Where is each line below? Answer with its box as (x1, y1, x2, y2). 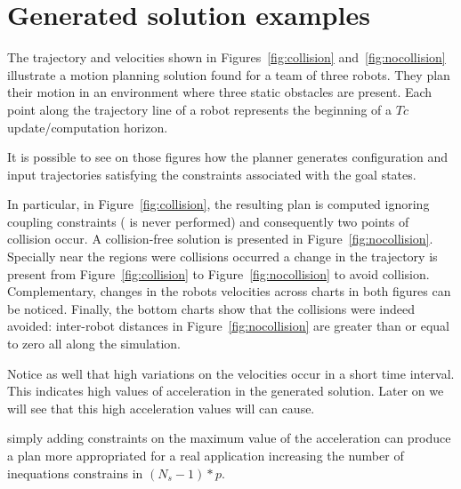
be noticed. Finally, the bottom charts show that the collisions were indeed (7, 299, 415, 317)
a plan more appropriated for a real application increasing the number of (7, 446, 404, 464)
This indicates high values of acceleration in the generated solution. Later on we (7, 381, 444, 400)
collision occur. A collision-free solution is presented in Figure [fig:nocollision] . (7, 229, 433, 248)
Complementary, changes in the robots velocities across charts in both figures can (7, 282, 451, 301)
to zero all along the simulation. (7, 334, 181, 353)
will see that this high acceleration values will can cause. (7, 398, 315, 417)
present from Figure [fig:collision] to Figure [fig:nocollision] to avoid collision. (7, 264, 430, 283)
